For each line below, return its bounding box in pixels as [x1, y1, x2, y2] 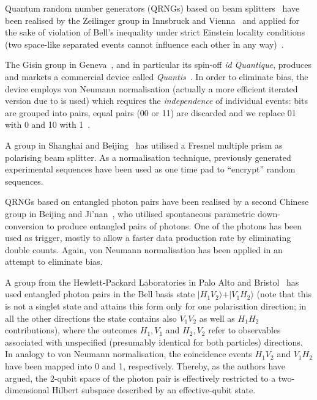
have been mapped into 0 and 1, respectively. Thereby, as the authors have [5, 360, 286, 372]
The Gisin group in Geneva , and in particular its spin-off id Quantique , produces [5, 58, 311, 71]
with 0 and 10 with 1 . [5, 118, 91, 131]
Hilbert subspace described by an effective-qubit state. [52, 383, 256, 396]
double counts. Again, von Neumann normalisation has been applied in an [5, 243, 283, 256]
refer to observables [208, 324, 281, 336]
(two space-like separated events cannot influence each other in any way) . [5, 37, 284, 50]
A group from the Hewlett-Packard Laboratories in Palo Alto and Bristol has [5, 275, 299, 288]
